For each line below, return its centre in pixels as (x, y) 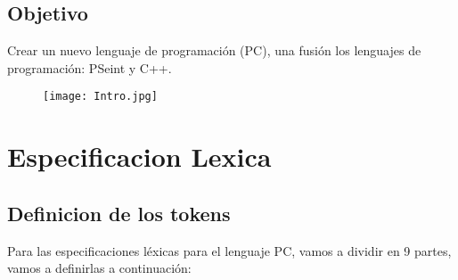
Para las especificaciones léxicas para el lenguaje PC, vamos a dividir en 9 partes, (229, 250)
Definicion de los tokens (119, 213)
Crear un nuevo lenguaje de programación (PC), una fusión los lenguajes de (214, 50)
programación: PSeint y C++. (90, 67)
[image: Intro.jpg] (100, 97)
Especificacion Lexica (139, 156)
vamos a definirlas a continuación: (99, 268)
